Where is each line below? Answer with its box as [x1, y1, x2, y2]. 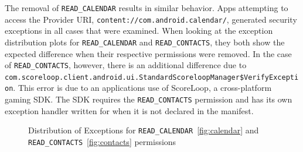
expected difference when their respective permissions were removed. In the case [5, 47, 292, 59]
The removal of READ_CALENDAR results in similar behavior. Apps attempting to [5, 2, 288, 13]
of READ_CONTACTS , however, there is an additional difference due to [5, 59, 247, 71]
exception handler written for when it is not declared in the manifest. [5, 104, 254, 116]
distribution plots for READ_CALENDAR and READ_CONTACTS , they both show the [5, 36, 285, 48]
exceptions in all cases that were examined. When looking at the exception [5, 24, 273, 37]
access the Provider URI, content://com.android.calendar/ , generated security [5, 13, 297, 25]
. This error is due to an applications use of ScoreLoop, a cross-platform [13, 82, 272, 94]
